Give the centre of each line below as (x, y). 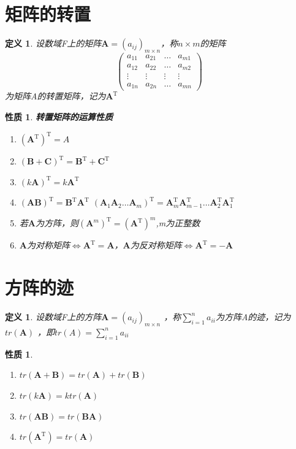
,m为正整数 (178, 223)
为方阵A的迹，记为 (253, 317)
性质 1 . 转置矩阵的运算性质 (59, 117)
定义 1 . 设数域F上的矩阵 (53, 43)
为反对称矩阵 (156, 245)
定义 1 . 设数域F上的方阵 (53, 317)
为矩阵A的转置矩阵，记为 (55, 96)
